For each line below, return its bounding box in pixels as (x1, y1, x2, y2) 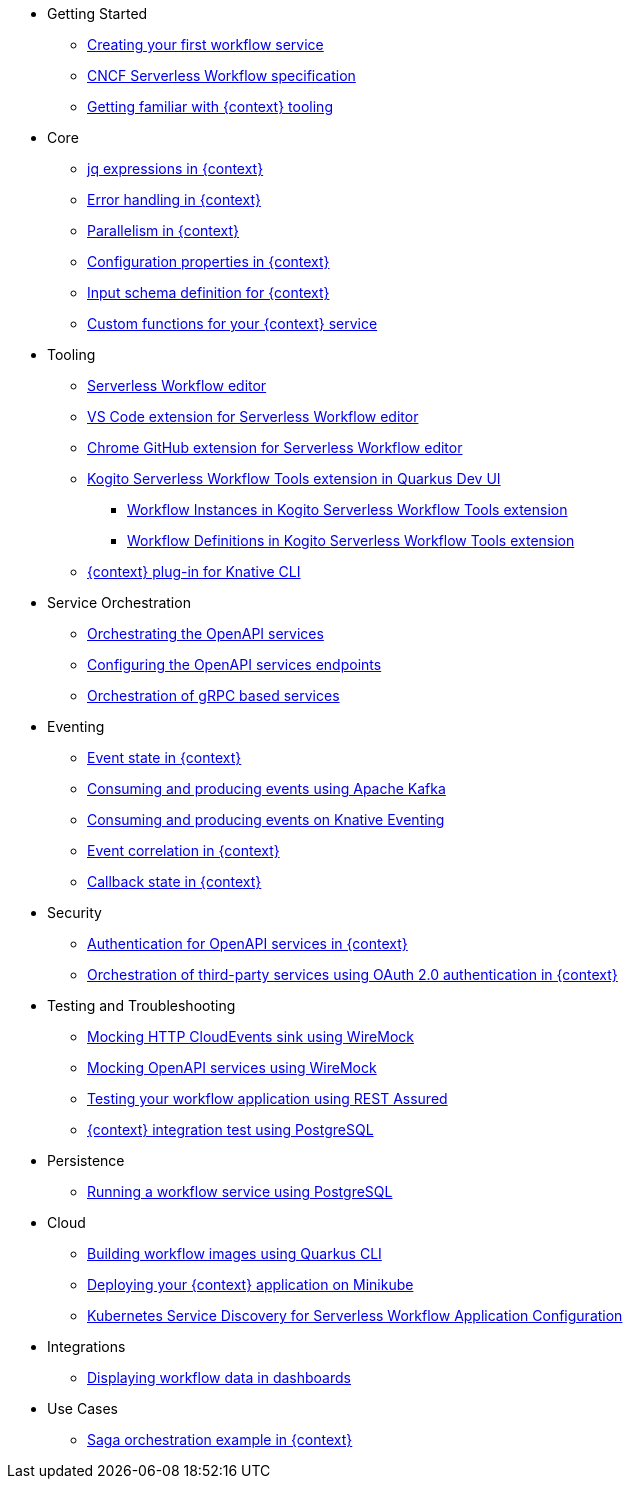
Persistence (47, 1152, 125, 1169)
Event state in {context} (87, 749, 242, 766)
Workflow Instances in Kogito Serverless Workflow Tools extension (127, 501, 568, 518)
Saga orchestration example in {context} (87, 1431, 353, 1448)
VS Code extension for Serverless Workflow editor (87, 408, 419, 425)
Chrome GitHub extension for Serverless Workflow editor (87, 439, 463, 456)
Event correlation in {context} (87, 842, 280, 859)
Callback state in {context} (87, 873, 262, 890)
